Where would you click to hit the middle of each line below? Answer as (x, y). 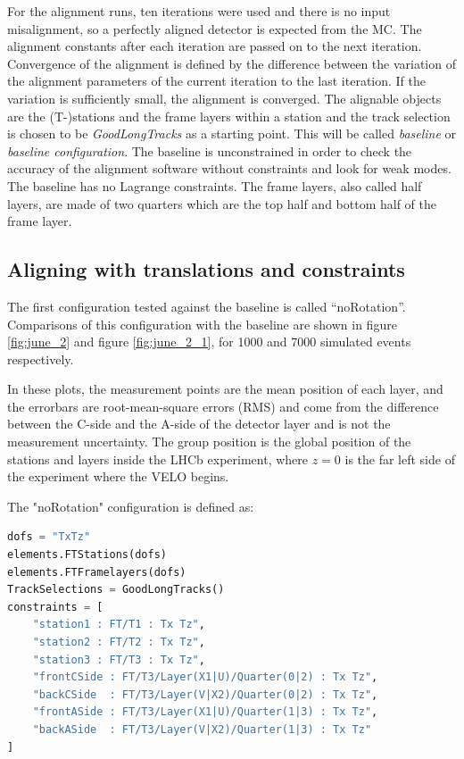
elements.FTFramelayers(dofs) (97, 572)
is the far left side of (400, 459)
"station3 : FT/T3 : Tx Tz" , (119, 659)
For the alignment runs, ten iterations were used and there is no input (199, 11)
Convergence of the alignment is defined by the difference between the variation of (232, 63)
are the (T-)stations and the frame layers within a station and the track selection (229, 116)
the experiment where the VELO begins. (118, 476)
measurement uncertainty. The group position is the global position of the (209, 442)
